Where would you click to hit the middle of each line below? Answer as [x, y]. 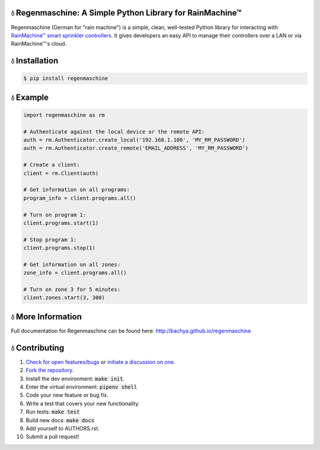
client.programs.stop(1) [60, 248]
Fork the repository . [50, 370]
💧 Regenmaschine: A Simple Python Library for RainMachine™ [127, 13]
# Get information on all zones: [72, 264]
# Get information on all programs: [77, 190]
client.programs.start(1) [61, 223]
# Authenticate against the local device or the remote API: [114, 131]
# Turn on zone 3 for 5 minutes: [72, 290]
